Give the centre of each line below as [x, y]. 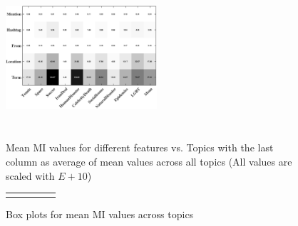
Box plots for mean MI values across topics [100, 214]
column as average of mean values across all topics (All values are [149, 161]
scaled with [30, 175]
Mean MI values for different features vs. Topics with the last [140, 147]
